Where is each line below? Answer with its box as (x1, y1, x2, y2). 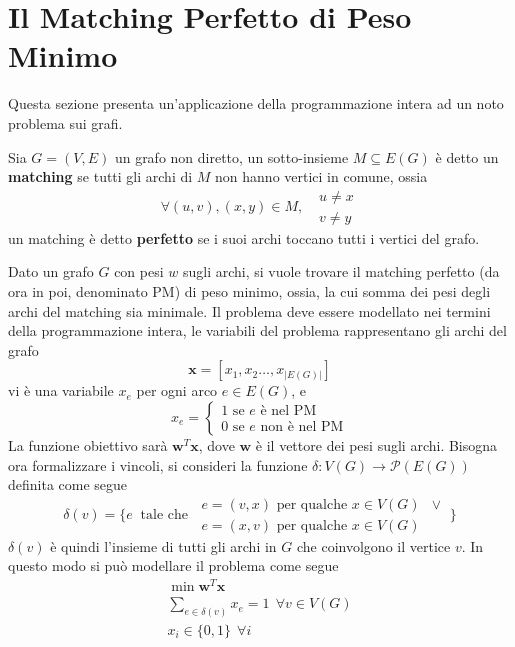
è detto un (435, 146, 499, 167)
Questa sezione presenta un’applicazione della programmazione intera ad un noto (8, 93, 504, 114)
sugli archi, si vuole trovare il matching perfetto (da (182, 261, 500, 282)
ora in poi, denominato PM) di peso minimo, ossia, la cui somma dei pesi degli (8, 280, 491, 301)
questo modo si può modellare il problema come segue (8, 555, 339, 576)
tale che (140, 508, 189, 523)
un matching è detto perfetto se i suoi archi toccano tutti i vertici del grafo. (8, 227, 480, 248)
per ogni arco (136, 380, 218, 401)
